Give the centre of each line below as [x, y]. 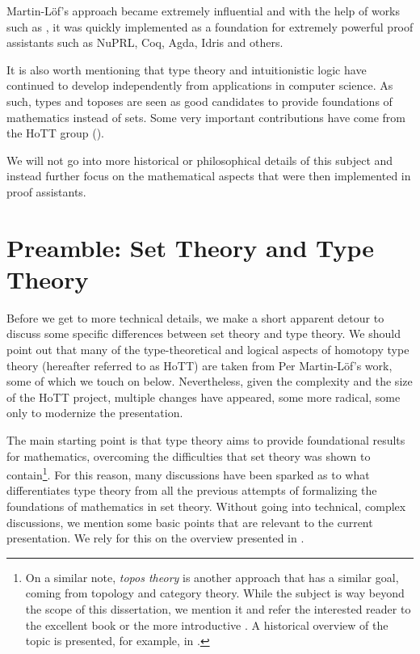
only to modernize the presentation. [95, 413]
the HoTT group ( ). [55, 133]
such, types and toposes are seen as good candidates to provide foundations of [199, 101]
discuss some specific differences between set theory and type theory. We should [204, 333]
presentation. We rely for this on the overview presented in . [155, 538]
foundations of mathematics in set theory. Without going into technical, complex [206, 506]
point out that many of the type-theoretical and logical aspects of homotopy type [208, 350]
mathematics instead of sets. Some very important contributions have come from [206, 117]
